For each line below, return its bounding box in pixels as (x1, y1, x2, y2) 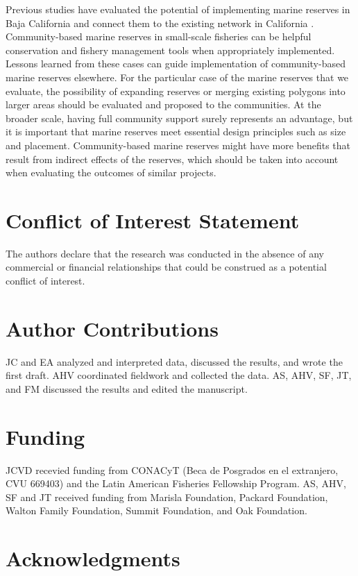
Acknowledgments (6, 544, 180, 573)
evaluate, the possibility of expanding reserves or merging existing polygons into (6, 83, 346, 98)
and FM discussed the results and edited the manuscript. (6, 381, 248, 396)
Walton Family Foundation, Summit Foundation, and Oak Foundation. (6, 503, 307, 518)
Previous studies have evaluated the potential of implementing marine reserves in (6, 2, 350, 16)
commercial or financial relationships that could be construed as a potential (6, 260, 327, 274)
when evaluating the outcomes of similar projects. (6, 165, 216, 180)
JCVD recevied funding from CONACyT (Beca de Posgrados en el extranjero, (6, 462, 339, 477)
